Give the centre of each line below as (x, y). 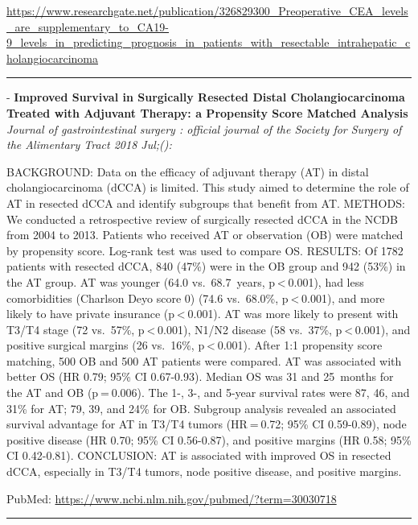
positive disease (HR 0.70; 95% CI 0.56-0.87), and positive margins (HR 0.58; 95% (209, 439)
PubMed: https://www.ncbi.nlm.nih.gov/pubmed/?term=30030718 (172, 498)
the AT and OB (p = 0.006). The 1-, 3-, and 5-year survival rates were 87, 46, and (208, 393)
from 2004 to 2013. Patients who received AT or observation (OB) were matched (205, 235)
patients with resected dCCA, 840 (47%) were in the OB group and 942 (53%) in (206, 266)
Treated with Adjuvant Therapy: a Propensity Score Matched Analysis (207, 112)
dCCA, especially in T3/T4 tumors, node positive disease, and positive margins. (204, 471)
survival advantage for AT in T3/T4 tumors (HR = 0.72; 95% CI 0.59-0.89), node (207, 424)
